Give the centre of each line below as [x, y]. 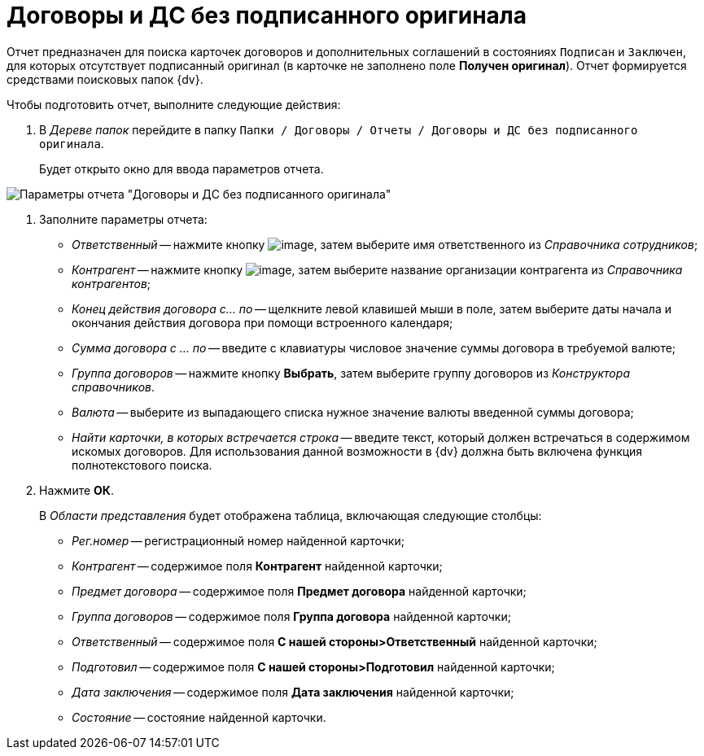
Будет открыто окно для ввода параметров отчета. [181, 168]
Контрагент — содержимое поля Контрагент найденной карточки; [257, 566]
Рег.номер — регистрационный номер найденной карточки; [238, 540]
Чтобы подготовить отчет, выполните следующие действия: [174, 104]
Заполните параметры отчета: [123, 219]
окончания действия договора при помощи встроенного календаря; [262, 322]
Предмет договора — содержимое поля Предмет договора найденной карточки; [299, 591]
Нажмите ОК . [77, 490]
